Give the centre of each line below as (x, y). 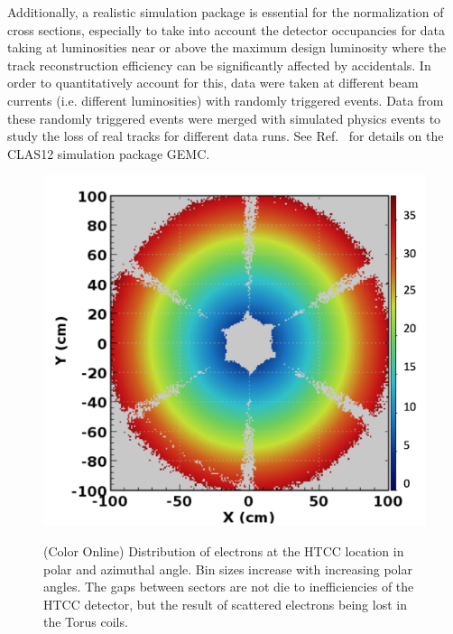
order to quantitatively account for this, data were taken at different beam (213, 83)
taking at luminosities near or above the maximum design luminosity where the (227, 47)
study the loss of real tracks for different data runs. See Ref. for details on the (226, 136)
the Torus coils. (86, 622)
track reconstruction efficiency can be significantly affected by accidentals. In (219, 65)
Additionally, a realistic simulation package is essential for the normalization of (226, 12)
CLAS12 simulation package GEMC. (109, 153)
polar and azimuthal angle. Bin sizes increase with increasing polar (228, 569)
